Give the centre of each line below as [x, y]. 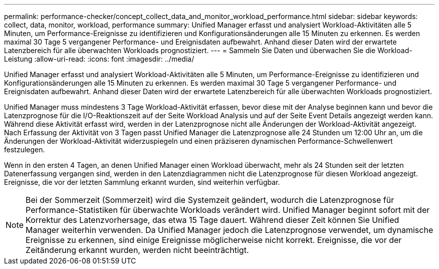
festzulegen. [25, 150]
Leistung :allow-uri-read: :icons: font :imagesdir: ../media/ [99, 59]
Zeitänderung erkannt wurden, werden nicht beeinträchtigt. [137, 250]
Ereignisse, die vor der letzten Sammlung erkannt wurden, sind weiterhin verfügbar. [142, 182]
